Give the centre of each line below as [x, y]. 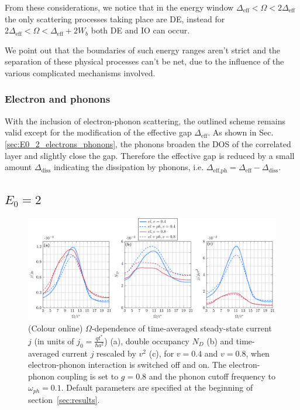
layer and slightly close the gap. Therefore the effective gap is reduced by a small [150, 155]
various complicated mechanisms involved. [80, 72]
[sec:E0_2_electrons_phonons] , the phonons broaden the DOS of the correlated [148, 143]
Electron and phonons [58, 99]
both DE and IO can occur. [140, 30]
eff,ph [220, 170]
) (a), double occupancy [147, 340]
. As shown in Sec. [241, 132]
